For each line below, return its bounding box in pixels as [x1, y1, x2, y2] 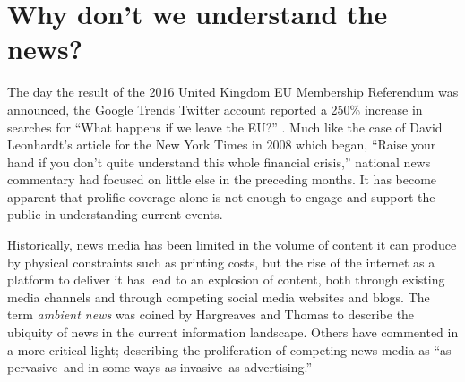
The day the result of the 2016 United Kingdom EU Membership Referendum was [7, 82, 459, 101]
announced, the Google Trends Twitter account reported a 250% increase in [7, 99, 423, 118]
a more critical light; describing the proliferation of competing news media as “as [7, 340, 452, 359]
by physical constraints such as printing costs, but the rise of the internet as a [7, 252, 435, 271]
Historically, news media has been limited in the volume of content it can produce [7, 235, 457, 254]
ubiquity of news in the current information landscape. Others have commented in [7, 323, 459, 342]
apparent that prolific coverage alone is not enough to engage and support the [7, 187, 435, 206]
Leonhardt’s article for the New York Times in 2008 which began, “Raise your [7, 135, 436, 154]
